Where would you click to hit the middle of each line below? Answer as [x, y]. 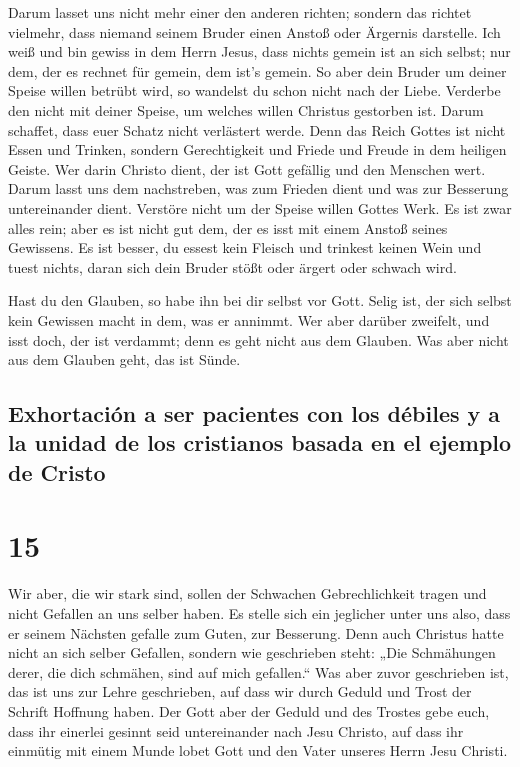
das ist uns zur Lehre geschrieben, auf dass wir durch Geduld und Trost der [240, 691]
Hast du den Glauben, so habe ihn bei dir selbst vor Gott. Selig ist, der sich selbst [260, 300]
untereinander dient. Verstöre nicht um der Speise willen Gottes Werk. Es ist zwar [260, 207]
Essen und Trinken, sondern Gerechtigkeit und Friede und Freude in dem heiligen [257, 149]
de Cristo [57, 471]
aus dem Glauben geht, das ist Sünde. [124, 359]
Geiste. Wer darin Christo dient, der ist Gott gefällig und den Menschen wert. [247, 168]
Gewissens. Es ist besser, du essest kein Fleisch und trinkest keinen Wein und [245, 247]
